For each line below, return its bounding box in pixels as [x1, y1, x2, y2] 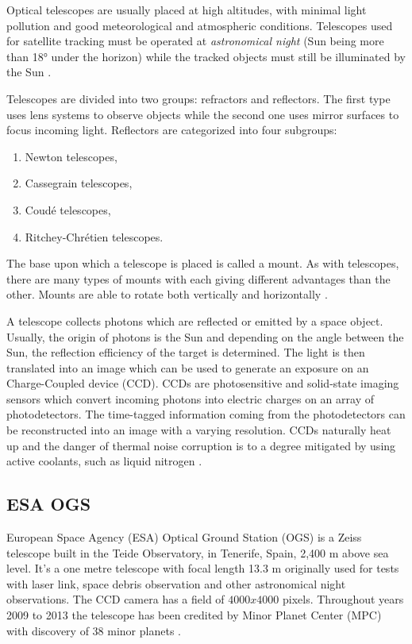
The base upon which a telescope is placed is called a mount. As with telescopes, [6, 255, 399, 272]
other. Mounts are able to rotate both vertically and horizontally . [6, 286, 328, 303]
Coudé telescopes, [25, 201, 111, 218]
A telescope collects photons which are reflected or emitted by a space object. [6, 312, 383, 329]
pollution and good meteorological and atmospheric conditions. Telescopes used [6, 17, 393, 33]
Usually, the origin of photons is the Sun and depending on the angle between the [6, 328, 404, 345]
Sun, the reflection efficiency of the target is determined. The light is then [6, 344, 365, 361]
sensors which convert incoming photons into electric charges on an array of [6, 390, 374, 407]
